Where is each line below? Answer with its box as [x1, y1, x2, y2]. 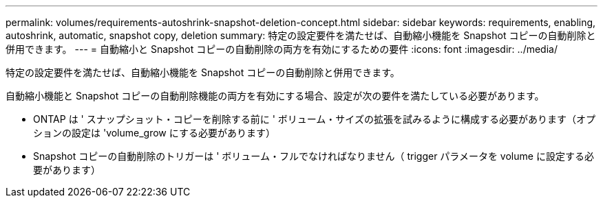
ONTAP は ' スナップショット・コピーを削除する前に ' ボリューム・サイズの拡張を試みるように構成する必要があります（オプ [33, 113, 595, 125]
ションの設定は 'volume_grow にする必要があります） [33, 127, 275, 139]
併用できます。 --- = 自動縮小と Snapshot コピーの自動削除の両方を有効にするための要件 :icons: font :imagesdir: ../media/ [6, 43, 558, 55]
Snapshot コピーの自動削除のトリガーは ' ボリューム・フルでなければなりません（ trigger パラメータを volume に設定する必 [33, 150, 594, 162]
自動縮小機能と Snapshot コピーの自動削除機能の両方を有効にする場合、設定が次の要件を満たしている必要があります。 [6, 90, 544, 101]
